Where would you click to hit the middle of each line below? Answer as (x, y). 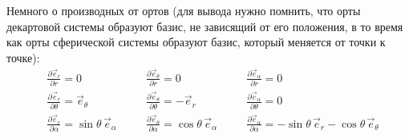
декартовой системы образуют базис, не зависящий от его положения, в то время (205, 26)
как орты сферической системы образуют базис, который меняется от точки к (196, 42)
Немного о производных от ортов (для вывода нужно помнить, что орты (184, 10)
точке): (23, 57)
